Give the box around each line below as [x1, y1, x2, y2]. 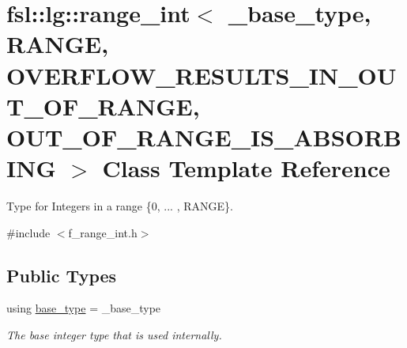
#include [6, 224, 51, 240]
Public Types [6, 263, 117, 287]
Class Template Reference [102, 152, 390, 184]
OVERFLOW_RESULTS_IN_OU [6, 59, 397, 91]
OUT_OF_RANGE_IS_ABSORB [6, 120, 401, 153]
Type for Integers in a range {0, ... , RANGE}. [6, 198, 233, 214]
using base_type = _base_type [6, 300, 161, 316]
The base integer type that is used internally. [6, 327, 222, 343]
